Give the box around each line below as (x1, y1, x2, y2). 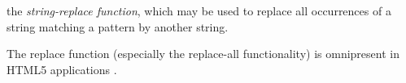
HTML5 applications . (7, 60, 117, 77)
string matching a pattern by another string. (7, 18, 229, 35)
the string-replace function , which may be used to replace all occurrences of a (7, 2, 391, 19)
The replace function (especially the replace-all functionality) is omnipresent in (7, 45, 399, 62)
